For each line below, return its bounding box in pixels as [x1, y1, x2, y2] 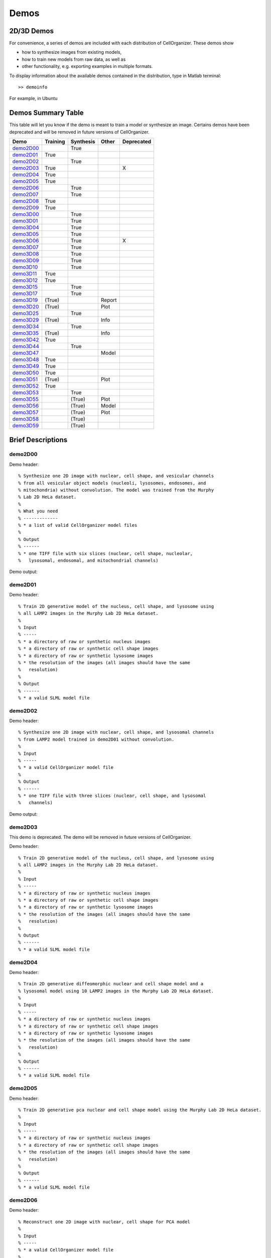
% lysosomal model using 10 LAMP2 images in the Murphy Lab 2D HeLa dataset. [18, 988, 214, 994]
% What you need [18, 508, 58, 514]
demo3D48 [12, 356, 40, 363]
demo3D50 [12, 369, 39, 376]
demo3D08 [12, 251, 39, 258]
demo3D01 [12, 217, 38, 224]
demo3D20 [12, 303, 39, 310]
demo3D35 [12, 330, 39, 337]
